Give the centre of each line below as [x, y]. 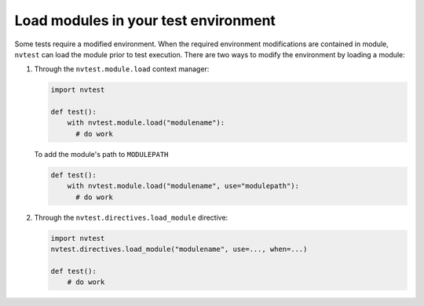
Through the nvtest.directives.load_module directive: [131, 217]
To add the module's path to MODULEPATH [101, 154]
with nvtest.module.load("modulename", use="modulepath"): [183, 186]
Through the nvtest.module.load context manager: [122, 69]
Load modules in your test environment [145, 20]
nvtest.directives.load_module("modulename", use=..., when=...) [179, 249]
